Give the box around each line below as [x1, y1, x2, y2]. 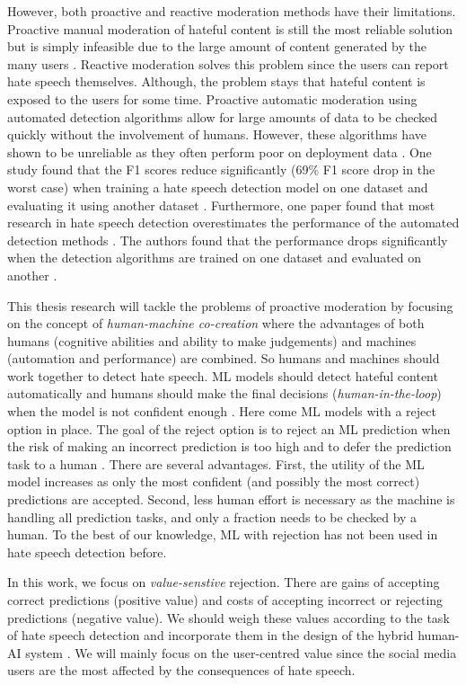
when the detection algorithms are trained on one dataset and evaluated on [7, 248, 422, 267]
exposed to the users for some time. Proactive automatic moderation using [7, 89, 418, 108]
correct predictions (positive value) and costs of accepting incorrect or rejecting [7, 591, 444, 609]
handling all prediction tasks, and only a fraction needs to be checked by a [7, 507, 418, 526]
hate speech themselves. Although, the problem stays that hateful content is [7, 72, 426, 91]
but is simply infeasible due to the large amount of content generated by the [7, 37, 426, 56]
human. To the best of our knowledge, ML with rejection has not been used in [7, 525, 438, 544]
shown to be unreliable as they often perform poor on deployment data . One [7, 142, 432, 161]
